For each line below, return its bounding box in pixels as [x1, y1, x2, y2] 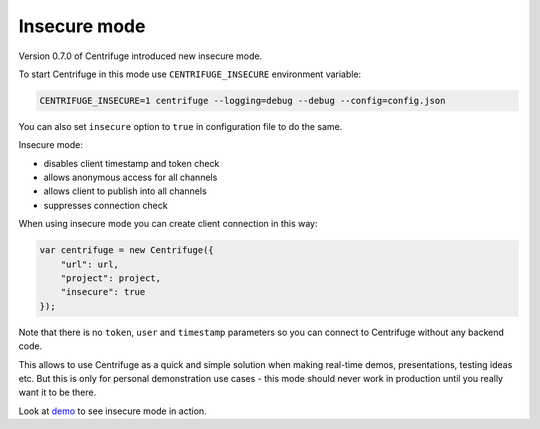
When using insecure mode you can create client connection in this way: [18, 218, 318, 230]
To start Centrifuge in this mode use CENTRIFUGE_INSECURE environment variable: [18, 68, 362, 80]
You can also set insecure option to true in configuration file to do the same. [18, 120, 343, 132]
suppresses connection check [43, 199, 169, 211]
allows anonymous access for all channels [43, 171, 218, 184]
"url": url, [60, 258, 120, 270]
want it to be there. [18, 386, 97, 399]
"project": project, [60, 273, 162, 284]
